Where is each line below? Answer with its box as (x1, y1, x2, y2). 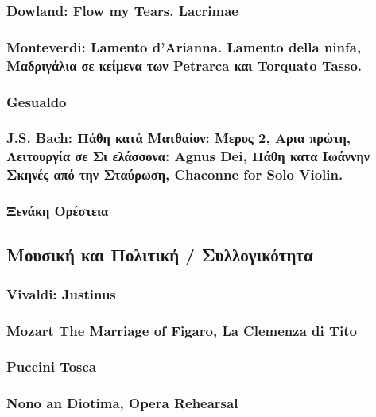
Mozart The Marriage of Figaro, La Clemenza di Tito (6, 320, 358, 340)
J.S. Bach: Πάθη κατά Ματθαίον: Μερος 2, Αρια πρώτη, (6, 128, 351, 148)
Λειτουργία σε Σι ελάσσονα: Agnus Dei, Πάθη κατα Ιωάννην (6, 146, 370, 166)
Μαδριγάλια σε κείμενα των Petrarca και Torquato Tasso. (6, 55, 362, 75)
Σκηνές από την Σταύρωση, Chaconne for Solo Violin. (6, 164, 343, 184)
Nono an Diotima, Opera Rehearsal (6, 393, 238, 413)
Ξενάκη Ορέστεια (6, 201, 109, 221)
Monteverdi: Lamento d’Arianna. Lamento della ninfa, (6, 37, 362, 56)
